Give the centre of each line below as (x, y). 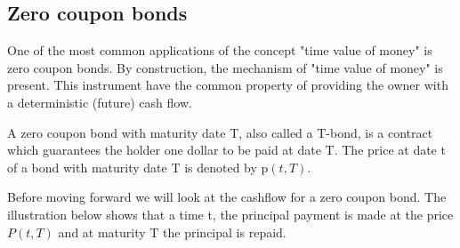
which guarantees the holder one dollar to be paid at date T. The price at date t (226, 150)
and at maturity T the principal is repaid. (172, 232)
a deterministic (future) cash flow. (100, 102)
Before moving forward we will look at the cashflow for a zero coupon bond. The (227, 197)
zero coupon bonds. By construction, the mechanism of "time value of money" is (225, 67)
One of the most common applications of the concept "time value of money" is (220, 50)
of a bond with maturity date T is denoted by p (138, 167)
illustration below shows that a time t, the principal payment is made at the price (230, 214)
